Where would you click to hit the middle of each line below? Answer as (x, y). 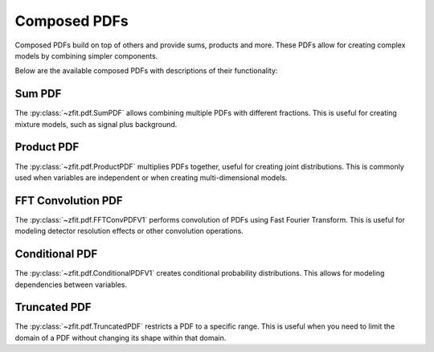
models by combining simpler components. (86, 55)
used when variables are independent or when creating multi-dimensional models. (151, 178)
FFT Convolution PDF (69, 201)
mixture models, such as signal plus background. (96, 124)
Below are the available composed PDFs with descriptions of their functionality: (146, 71)
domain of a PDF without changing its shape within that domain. (121, 338)
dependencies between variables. (71, 284)
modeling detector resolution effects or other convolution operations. (129, 231)
